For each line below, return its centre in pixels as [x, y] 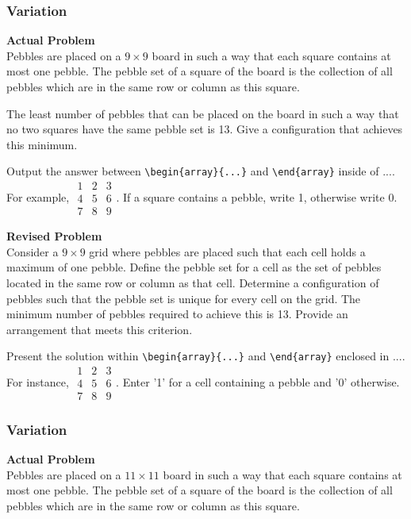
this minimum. [42, 144]
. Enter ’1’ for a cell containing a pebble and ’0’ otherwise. [258, 381]
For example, [38, 196]
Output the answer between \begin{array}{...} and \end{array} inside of [193, 171]
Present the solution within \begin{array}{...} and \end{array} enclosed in [198, 356]
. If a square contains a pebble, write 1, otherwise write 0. [257, 196]
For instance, [38, 381]
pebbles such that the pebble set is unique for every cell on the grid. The [184, 298]
